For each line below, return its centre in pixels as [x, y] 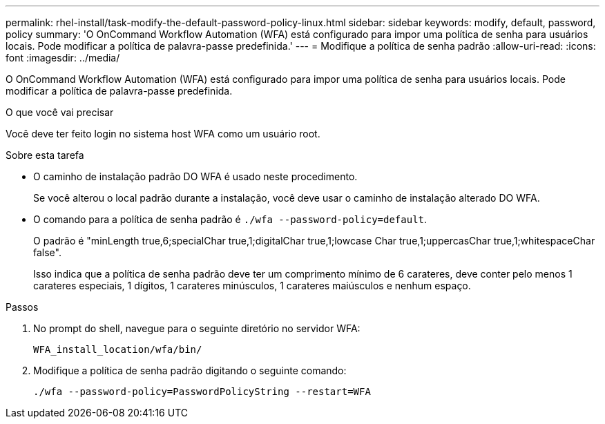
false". [47, 252]
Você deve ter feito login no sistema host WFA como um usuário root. [163, 134]
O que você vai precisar [60, 112]
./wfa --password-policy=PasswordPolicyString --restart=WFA [202, 392]
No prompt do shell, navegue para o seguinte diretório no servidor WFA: [197, 328]
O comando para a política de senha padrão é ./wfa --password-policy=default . [230, 219]
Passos [22, 307]
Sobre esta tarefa [45, 155]
